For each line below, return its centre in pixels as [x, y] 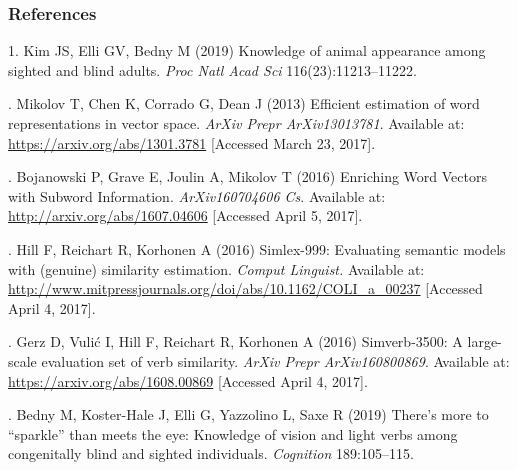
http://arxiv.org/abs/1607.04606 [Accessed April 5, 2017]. [185, 215]
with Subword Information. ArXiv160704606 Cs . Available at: [197, 195]
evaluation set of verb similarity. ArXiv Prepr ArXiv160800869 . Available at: [275, 360]
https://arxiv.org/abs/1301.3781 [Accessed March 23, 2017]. [192, 142]
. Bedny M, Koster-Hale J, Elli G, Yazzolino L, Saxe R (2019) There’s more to [248, 414]
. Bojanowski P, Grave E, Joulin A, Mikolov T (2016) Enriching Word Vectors [247, 176]
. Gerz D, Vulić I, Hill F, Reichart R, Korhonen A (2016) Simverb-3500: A [235, 341]
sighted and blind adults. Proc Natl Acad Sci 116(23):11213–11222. [212, 69]
